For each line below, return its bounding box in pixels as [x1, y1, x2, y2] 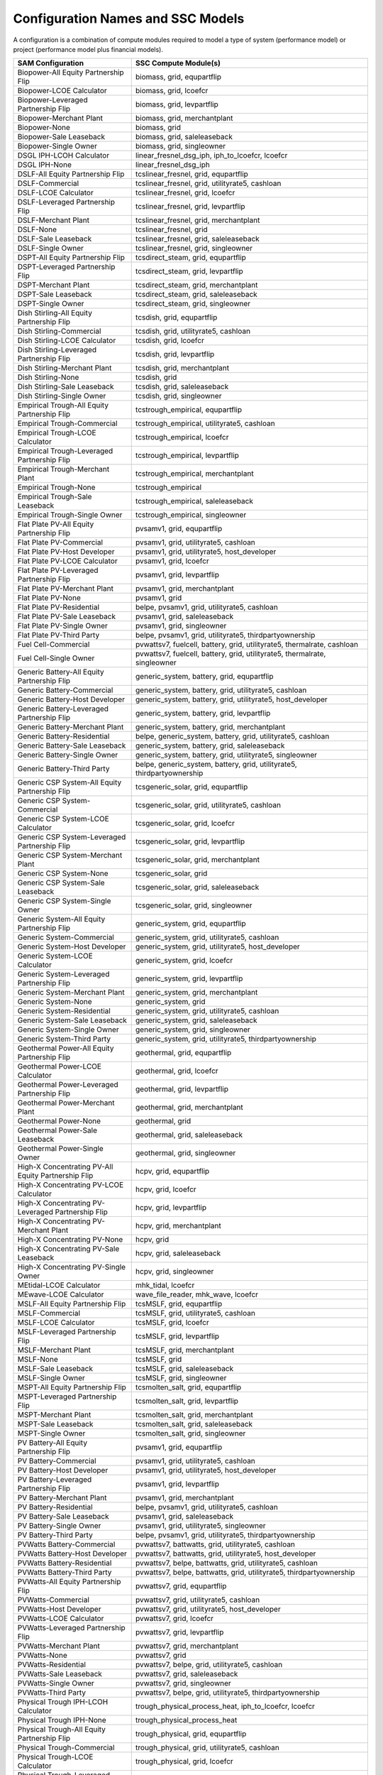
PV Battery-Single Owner [17, 1521, 101, 1531]
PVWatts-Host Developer [17, 1605, 101, 1615]
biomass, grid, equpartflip [135, 72, 221, 82]
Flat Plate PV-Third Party [17, 630, 100, 640]
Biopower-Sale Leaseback [17, 132, 106, 142]
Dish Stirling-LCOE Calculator [17, 336, 116, 346]
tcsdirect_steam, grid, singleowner [135, 299, 251, 309]
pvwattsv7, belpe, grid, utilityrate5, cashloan [135, 1660, 283, 1670]
